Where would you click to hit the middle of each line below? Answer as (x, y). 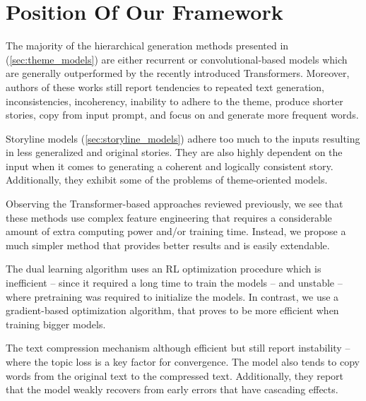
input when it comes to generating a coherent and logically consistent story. (170, 166)
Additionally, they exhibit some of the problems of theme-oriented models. (167, 180)
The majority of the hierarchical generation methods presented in (147, 46)
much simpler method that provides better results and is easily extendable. (168, 245)
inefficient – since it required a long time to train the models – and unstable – (174, 283)
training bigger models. (56, 324)
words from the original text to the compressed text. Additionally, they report (175, 375)
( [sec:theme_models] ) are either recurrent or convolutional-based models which (177, 59)
